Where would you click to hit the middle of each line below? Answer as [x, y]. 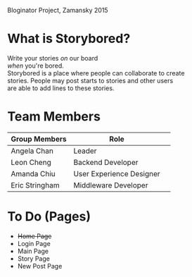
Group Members [39, 139]
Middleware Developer [111, 185]
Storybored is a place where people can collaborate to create [96, 73]
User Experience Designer [117, 173]
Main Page [33, 251]
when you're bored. [36, 66]
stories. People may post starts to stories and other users [90, 80]
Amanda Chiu [33, 173]
